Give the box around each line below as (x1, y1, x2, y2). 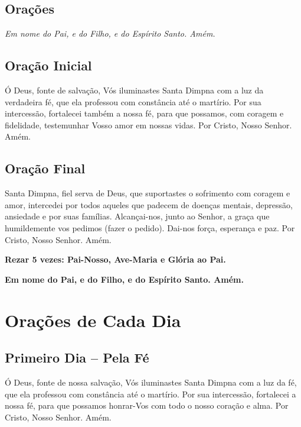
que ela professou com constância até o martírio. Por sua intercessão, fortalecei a (5, 387, 296, 400)
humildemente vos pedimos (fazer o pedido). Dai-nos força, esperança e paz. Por (5, 221, 295, 234)
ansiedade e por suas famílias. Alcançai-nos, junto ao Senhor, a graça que (5, 210, 270, 222)
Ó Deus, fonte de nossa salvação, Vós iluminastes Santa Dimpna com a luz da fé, (5, 376, 297, 388)
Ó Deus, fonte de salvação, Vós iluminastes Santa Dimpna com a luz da (5, 84, 264, 96)
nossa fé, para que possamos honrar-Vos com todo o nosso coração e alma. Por (5, 399, 289, 412)
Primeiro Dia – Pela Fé (5, 348, 149, 367)
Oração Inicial (5, 56, 92, 75)
